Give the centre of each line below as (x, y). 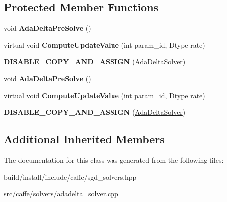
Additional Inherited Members (84, 139)
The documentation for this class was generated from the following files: (114, 159)
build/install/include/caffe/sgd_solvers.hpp (70, 176)
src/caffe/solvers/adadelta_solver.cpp (61, 193)
